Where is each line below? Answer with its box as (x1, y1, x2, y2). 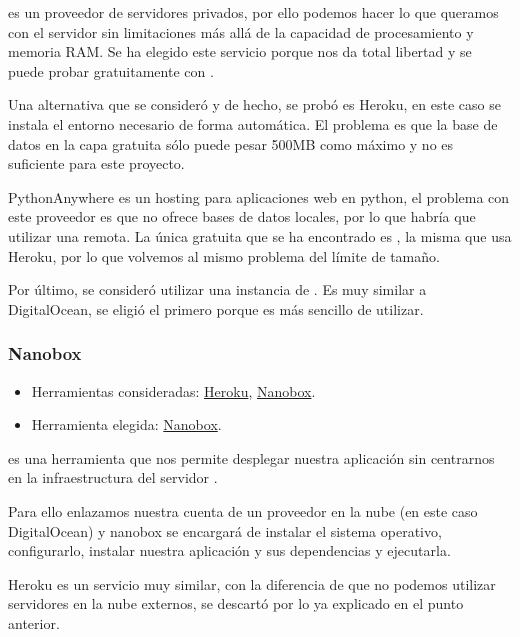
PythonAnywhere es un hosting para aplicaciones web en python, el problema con (8, 186, 510, 207)
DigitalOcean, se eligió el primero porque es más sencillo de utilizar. (8, 298, 424, 319)
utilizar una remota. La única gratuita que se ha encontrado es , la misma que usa (8, 225, 512, 246)
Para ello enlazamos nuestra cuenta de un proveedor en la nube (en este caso (8, 500, 478, 521)
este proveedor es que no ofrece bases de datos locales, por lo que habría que (8, 206, 476, 227)
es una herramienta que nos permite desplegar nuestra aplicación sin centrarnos (8, 447, 495, 468)
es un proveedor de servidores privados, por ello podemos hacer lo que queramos (8, 2, 499, 22)
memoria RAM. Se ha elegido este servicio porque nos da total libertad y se (8, 41, 472, 62)
